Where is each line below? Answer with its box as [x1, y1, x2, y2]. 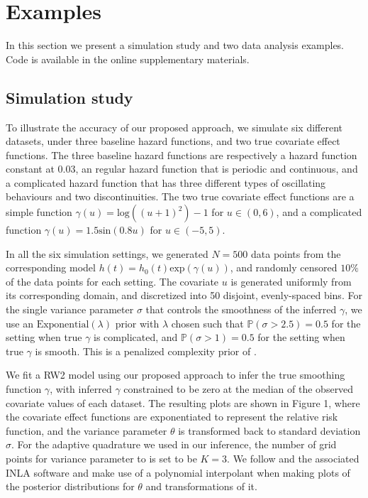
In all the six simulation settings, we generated [6, 246, 208, 261]
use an [6, 315, 33, 330]
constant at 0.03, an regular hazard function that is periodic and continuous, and [6, 161, 358, 176]
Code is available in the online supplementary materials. [6, 51, 250, 66]
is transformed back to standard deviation [178, 423, 361, 438]
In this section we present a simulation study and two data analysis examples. [6, 38, 345, 53]
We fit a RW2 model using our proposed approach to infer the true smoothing [6, 367, 345, 382]
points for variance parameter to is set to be [6, 450, 197, 465]
